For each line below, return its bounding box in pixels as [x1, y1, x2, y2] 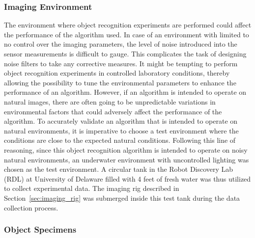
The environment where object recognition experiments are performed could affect [4, 20, 252, 30]
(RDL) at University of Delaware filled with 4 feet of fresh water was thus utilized [4, 173, 251, 184]
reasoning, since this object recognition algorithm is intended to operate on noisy [4, 144, 248, 155]
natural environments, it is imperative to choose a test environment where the [4, 125, 239, 135]
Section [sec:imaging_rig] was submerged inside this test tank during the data [4, 192, 240, 203]
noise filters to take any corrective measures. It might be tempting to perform [4, 58, 238, 68]
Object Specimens [4, 223, 77, 236]
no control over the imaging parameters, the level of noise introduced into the [4, 39, 237, 49]
